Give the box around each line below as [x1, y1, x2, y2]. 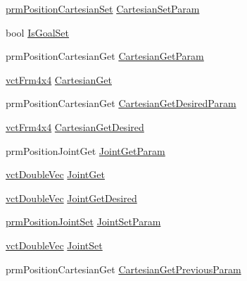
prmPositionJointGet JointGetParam [6, 143, 165, 158]
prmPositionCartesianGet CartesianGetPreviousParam [6, 261, 241, 276]
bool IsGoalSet [6, 25, 70, 39]
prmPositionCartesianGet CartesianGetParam [6, 49, 204, 63]
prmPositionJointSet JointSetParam [6, 214, 161, 229]
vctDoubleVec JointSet [6, 237, 103, 252]
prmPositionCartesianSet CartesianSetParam [6, 1, 200, 15]
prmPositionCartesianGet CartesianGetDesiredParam [6, 96, 236, 111]
